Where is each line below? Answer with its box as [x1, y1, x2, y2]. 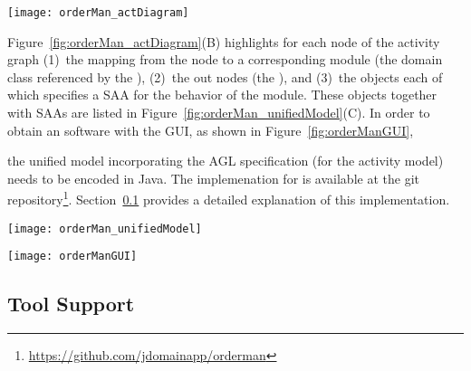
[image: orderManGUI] [7, 250, 138, 263]
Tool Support [7, 290, 135, 318]
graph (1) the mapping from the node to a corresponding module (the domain [7, 50, 443, 69]
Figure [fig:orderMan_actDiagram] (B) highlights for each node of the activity [7, 32, 440, 51]
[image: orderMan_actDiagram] [7, 6, 189, 19]
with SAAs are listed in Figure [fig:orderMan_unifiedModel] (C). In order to [7, 103, 430, 122]
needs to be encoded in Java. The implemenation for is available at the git [7, 168, 419, 187]
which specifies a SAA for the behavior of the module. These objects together [7, 85, 437, 104]
